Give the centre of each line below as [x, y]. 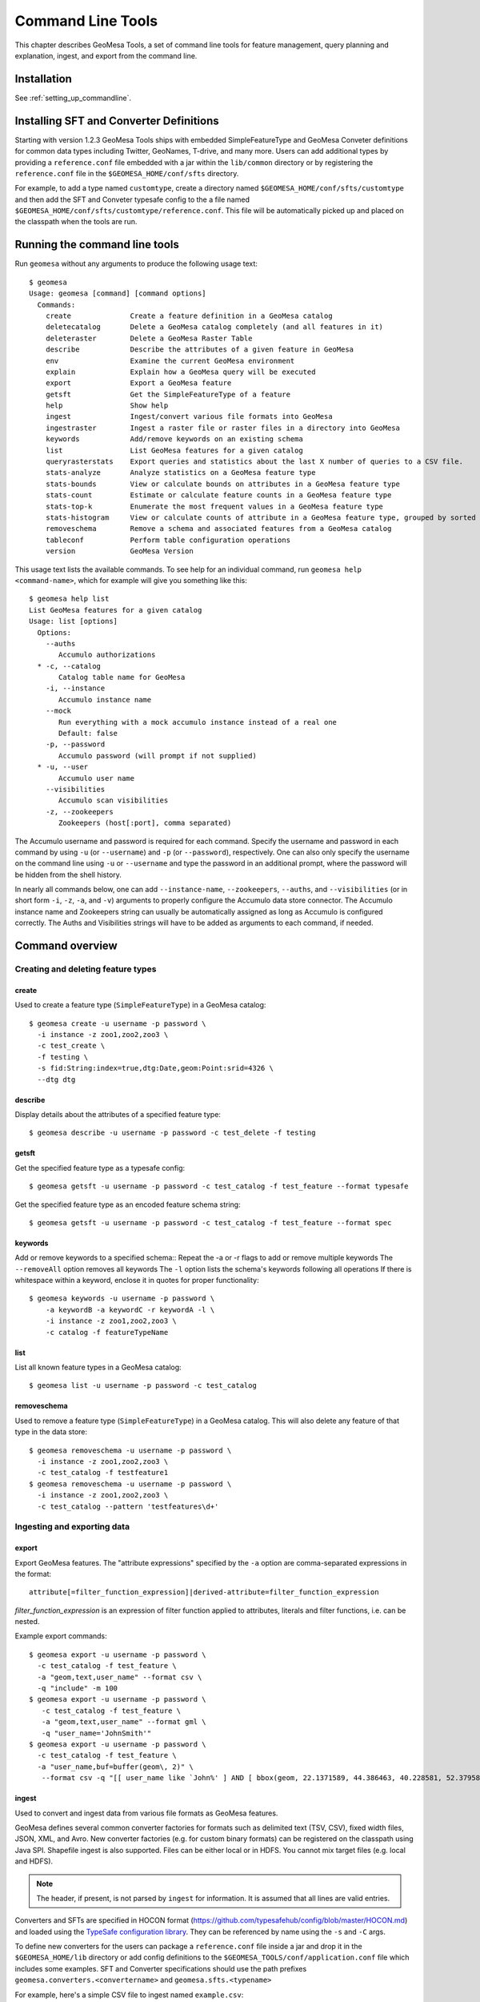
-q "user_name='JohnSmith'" [96, 1733]
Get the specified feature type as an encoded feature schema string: [128, 1204]
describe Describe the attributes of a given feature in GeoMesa [200, 350]
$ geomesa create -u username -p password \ [118, 1023]
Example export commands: [61, 1636]
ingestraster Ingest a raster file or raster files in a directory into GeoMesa [222, 428]
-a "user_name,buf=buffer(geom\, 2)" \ [115, 1767]
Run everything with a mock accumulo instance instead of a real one [198, 722]
